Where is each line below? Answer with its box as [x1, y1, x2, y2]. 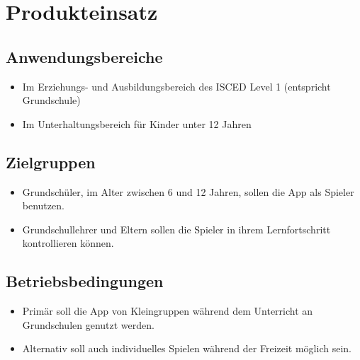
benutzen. [22, 198, 64, 213]
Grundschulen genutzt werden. [22, 317, 154, 332]
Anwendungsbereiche [6, 45, 163, 67]
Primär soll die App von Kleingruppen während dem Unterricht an [22, 303, 313, 318]
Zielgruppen [6, 151, 96, 173]
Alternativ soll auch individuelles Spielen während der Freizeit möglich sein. [22, 341, 351, 356]
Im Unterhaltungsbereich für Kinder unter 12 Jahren [22, 116, 252, 131]
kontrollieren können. [22, 236, 114, 250]
